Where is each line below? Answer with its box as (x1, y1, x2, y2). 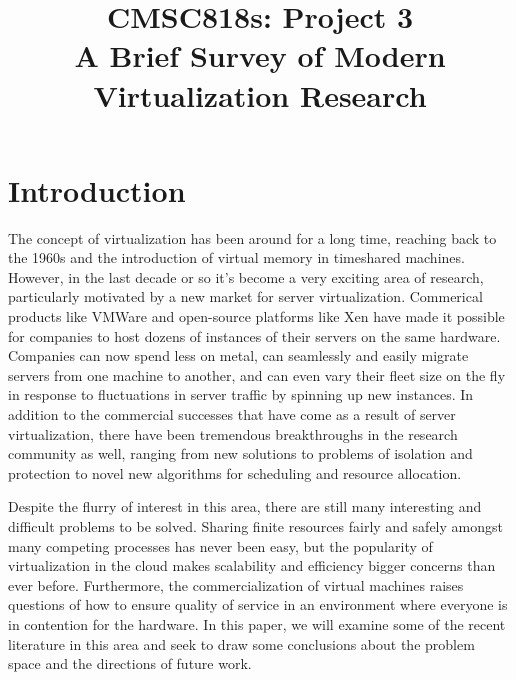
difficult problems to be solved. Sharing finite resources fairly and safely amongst (8, 516, 503, 536)
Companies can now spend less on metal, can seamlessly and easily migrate (8, 345, 469, 366)
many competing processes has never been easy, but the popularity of (8, 535, 433, 556)
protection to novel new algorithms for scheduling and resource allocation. (8, 462, 462, 483)
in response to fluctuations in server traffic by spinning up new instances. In (8, 384, 474, 405)
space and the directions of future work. (8, 653, 252, 674)
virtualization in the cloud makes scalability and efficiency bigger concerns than (8, 555, 496, 576)
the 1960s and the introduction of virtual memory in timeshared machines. (8, 247, 465, 268)
